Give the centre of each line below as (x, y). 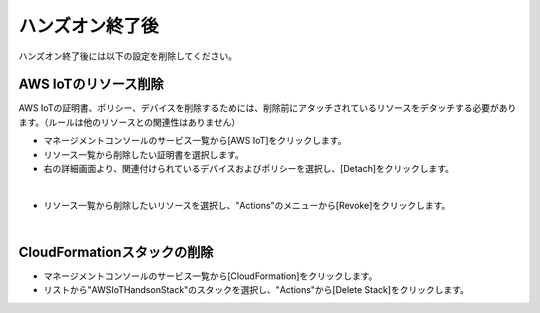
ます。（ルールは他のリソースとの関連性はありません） (129, 122)
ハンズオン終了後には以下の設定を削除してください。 (127, 56)
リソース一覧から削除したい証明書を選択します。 (143, 154)
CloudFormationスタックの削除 (116, 252)
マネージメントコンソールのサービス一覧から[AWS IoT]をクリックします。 (195, 141)
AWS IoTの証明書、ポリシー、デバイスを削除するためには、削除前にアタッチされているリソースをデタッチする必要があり (267, 108)
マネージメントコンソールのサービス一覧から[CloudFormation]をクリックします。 (210, 276)
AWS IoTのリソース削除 (91, 84)
